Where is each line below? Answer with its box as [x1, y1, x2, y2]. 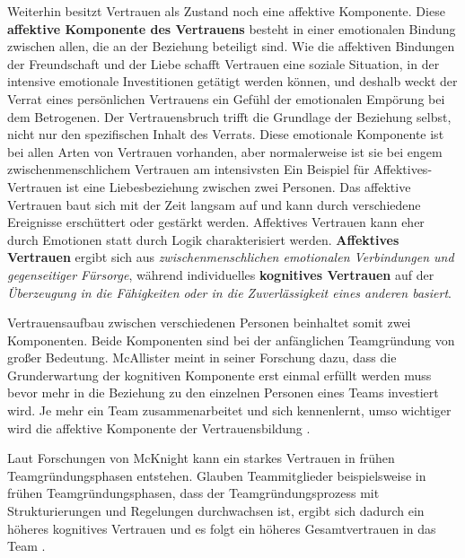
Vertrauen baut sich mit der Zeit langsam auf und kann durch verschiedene [7, 195, 421, 214]
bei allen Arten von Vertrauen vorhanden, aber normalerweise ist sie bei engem [7, 142, 443, 161]
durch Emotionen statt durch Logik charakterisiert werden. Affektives [7, 230, 399, 248]
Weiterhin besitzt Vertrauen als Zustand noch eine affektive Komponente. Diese [7, 2, 445, 20]
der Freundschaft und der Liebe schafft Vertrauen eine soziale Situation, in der [7, 54, 440, 73]
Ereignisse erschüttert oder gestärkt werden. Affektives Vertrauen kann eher [7, 213, 425, 231]
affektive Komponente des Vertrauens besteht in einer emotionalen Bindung [7, 19, 456, 38]
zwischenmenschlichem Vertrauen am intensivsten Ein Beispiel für [7, 160, 370, 179]
